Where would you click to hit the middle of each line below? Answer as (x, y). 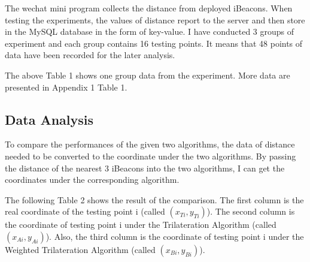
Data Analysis (49, 119)
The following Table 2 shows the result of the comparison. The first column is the (154, 199)
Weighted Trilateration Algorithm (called (80, 249)
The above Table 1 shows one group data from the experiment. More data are (148, 75)
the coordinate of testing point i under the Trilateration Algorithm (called (141, 225)
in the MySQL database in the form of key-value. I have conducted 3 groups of (150, 31)
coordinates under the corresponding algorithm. (92, 180)
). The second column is (251, 211)
